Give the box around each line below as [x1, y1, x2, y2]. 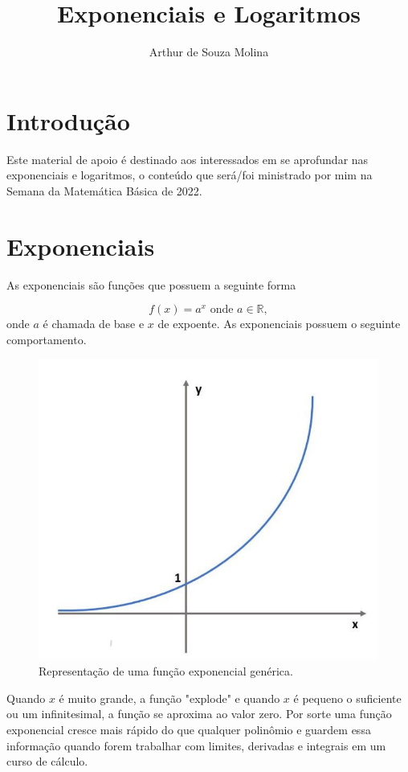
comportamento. [6, 331, 87, 347]
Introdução [6, 104, 130, 137]
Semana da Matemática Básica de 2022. [6, 182, 202, 199]
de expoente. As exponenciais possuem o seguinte [157, 315, 401, 332]
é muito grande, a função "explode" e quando [59, 689, 280, 706]
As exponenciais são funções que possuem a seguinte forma [6, 276, 296, 293]
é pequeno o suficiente [293, 689, 402, 706]
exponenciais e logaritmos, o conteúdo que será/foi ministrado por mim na [6, 166, 373, 183]
